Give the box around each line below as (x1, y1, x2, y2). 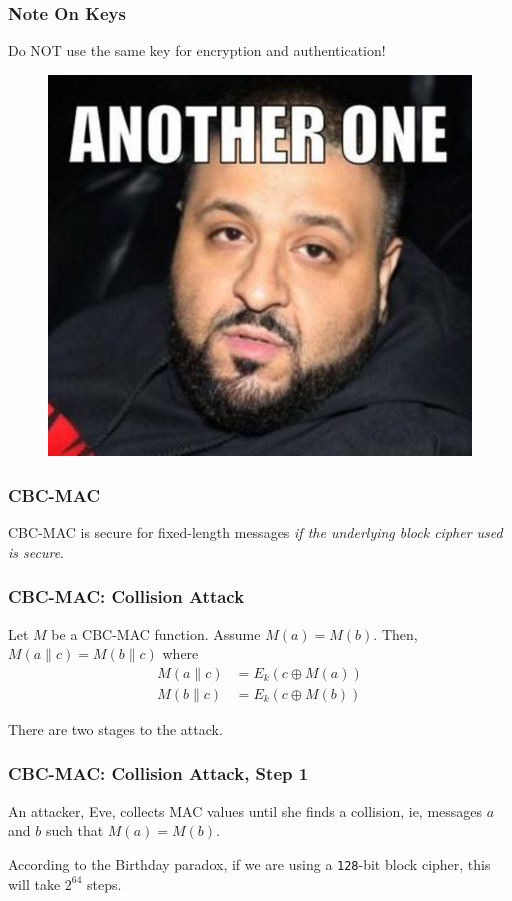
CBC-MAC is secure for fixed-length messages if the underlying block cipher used (8, 522, 503, 543)
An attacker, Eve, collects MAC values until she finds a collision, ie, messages (8, 800, 483, 821)
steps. (87, 873, 122, 894)
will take (8, 873, 61, 894)
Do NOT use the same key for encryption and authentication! (8, 40, 386, 61)
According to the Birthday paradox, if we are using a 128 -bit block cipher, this (8, 853, 491, 874)
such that (45, 820, 104, 841)
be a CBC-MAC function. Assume (51, 623, 261, 644)
